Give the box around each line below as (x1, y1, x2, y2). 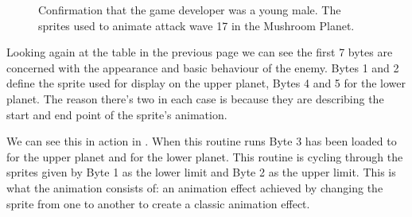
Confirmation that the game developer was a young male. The (38, 2, 341, 17)
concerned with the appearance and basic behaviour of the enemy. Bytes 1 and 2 (6, 59, 399, 76)
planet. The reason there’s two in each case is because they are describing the (6, 90, 384, 107)
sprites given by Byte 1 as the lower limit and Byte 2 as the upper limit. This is (6, 164, 396, 180)
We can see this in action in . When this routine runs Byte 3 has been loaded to (6, 133, 397, 149)
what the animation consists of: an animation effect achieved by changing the (6, 179, 383, 196)
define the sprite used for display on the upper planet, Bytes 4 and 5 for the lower (6, 75, 406, 91)
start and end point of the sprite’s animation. (6, 106, 227, 122)
